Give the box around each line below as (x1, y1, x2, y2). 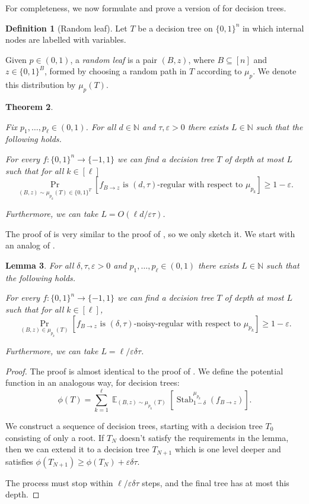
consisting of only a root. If (5, 431, 104, 443)
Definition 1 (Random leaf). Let (5, 21, 128, 34)
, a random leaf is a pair (70, 53, 157, 65)
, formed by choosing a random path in (44, 65, 187, 77)
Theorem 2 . (5, 100, 53, 112)
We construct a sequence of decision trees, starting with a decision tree (5, 420, 263, 432)
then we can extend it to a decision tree (5, 443, 149, 455)
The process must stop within (5, 476, 113, 489)
